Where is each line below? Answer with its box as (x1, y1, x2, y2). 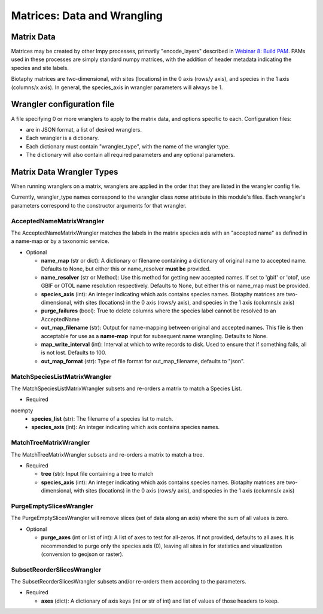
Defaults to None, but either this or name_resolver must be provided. (41, 265, 211, 272)
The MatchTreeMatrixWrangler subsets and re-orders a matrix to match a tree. (11, 451, 205, 458)
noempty (11, 407, 33, 414)
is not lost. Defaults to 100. (41, 349, 107, 356)
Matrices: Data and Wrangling (11, 9, 163, 22)
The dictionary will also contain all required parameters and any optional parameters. (26, 151, 236, 159)
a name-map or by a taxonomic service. (11, 238, 109, 245)
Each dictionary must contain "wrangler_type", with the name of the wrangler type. (26, 142, 230, 150)
